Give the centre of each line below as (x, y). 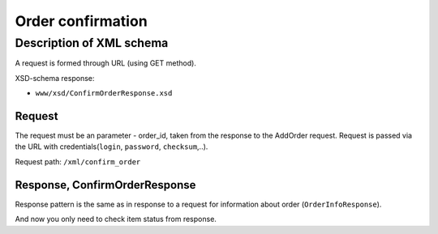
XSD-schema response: (55, 78)
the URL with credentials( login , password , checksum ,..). (112, 147)
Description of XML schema (92, 43)
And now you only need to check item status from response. (116, 219)
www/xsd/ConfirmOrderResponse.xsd (104, 94)
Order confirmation (81, 21)
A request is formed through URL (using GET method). (105, 63)
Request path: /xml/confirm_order (78, 161)
